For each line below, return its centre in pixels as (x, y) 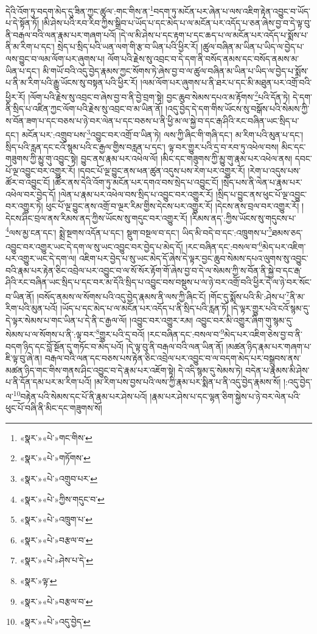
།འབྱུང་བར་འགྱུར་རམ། (161, 320)
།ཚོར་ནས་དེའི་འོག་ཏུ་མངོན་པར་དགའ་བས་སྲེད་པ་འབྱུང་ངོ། (136, 182)
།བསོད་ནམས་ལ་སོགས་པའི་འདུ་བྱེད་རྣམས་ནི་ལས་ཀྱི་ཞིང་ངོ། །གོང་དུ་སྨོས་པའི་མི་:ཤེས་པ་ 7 (163, 295)
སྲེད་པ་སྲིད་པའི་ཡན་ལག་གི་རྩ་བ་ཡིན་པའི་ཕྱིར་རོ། (128, 47)
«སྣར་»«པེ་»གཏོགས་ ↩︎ (55, 458)
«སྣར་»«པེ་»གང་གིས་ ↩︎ (56, 437)
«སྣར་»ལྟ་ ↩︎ (38, 580)
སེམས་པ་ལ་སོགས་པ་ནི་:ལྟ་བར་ (51, 334)
